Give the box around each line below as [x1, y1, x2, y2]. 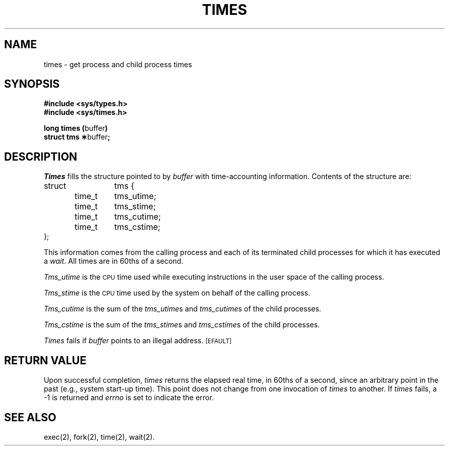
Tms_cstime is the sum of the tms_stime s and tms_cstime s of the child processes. [44, 320, 320, 329]
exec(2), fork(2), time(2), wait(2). [44, 432, 155, 441]
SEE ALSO [4, 410, 56, 424]
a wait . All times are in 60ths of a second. [44, 257, 183, 266]
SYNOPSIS [4, 77, 60, 91]
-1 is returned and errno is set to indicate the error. [44, 393, 214, 402]
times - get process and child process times [44, 60, 192, 69]
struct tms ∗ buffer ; [44, 132, 110, 142]
